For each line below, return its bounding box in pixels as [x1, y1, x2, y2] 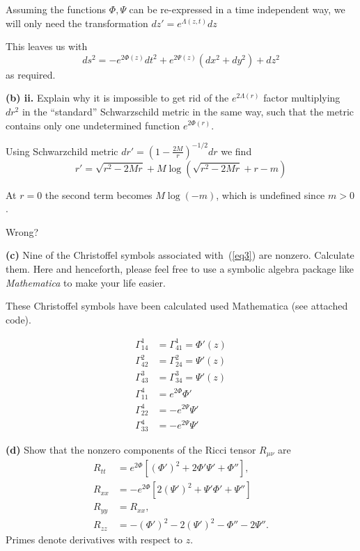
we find [221, 143, 252, 158]
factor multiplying [263, 90, 341, 105]
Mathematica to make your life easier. [6, 275, 166, 289]
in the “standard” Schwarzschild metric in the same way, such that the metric [22, 104, 354, 118]
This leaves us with [6, 39, 88, 54]
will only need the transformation [6, 15, 148, 30]
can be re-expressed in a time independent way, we [129, 2, 345, 16]
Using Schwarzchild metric [6, 143, 118, 158]
